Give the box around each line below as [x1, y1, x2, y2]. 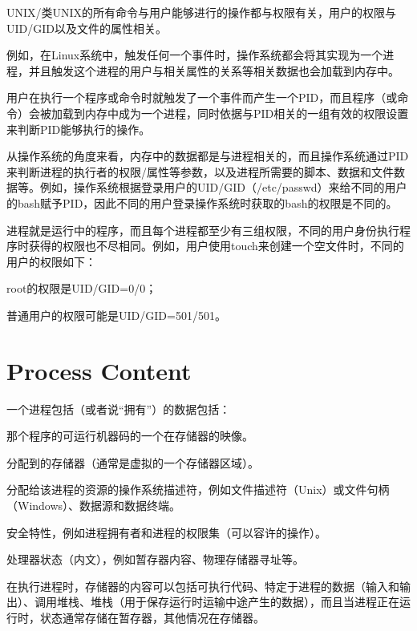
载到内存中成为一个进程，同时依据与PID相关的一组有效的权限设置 [62, 104, 409, 121]
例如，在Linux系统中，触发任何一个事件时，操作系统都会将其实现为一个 [6, 47, 383, 63]
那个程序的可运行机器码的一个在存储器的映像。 [6, 427, 253, 444]
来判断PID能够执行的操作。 [6, 120, 151, 137]
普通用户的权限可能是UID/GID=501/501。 [6, 306, 226, 323]
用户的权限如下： [6, 253, 96, 269]
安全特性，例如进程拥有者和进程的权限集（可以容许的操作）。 [6, 524, 326, 540]
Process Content [6, 354, 192, 386]
